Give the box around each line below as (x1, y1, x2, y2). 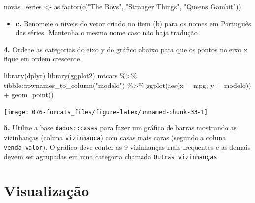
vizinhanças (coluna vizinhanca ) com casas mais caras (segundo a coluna (4, 132, 226, 143)
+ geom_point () (4, 89, 54, 100)
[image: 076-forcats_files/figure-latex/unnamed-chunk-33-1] (4, 108, 208, 116)
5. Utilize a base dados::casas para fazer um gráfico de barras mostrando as (4, 122, 237, 133)
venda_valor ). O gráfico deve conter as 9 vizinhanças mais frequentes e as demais (4, 142, 251, 152)
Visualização (4, 180, 89, 201)
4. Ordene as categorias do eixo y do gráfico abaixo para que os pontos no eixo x (4, 44, 248, 54)
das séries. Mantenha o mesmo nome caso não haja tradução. (15, 28, 199, 38)
